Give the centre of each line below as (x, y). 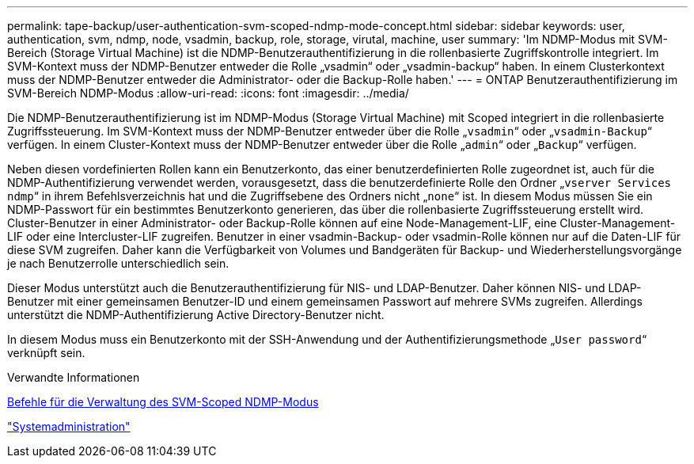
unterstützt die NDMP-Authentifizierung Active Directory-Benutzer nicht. (196, 315)
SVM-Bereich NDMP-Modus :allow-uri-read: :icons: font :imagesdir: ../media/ (208, 93)
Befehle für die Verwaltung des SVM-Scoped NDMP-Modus (163, 402)
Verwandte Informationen (74, 377)
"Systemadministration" (69, 426)
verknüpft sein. (46, 353)
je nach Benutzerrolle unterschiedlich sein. (118, 263)
